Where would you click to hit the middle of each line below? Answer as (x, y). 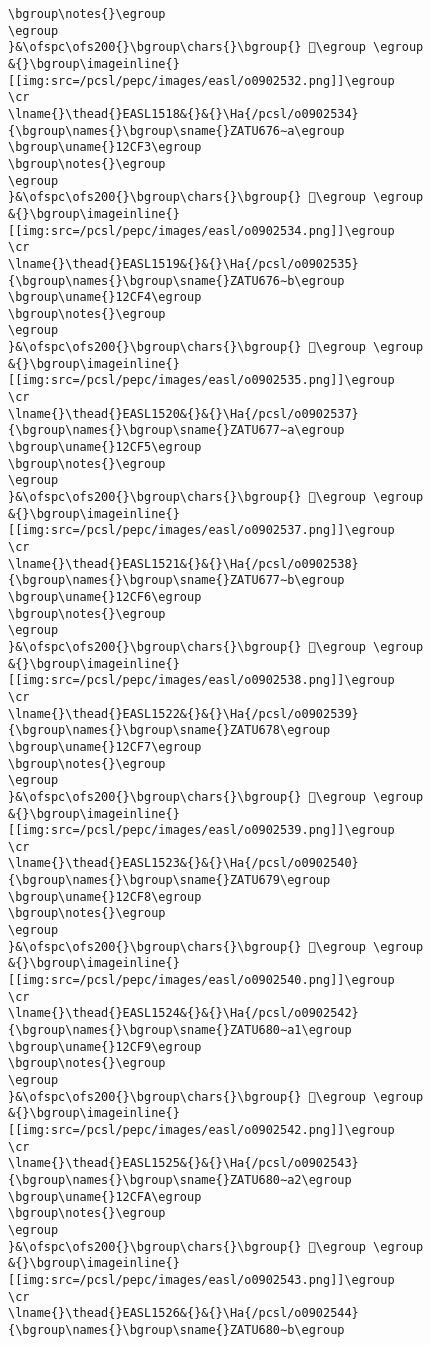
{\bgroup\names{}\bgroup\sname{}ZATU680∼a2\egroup (180, 1179)
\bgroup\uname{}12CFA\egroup (105, 1196)
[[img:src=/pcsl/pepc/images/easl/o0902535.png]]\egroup (201, 380)
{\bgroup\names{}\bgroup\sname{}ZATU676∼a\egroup (176, 130)
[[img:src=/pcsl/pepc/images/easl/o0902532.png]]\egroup (201, 80)
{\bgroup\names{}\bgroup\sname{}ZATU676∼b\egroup (176, 280)
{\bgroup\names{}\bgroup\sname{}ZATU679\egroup (169, 880)
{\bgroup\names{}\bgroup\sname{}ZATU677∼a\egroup (176, 430)
